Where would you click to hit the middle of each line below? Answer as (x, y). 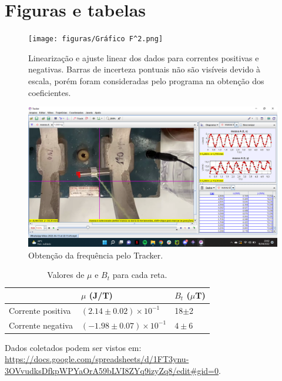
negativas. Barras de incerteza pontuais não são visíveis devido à (145, 69)
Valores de (66, 275)
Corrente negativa (41, 325)
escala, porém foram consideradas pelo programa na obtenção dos (146, 80)
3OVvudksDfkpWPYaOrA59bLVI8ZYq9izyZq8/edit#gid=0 (112, 370)
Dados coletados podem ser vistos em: (73, 347)
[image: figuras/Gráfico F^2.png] (96, 39)
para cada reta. (140, 275)
